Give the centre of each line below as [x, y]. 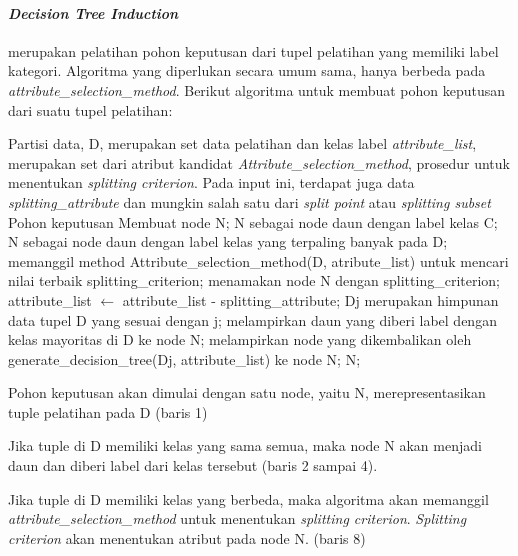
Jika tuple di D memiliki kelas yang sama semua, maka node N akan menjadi [245, 445]
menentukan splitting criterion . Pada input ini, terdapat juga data [211, 182]
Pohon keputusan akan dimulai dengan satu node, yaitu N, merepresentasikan [247, 392]
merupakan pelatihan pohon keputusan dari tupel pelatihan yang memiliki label [253, 50]
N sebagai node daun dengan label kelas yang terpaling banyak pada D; [228, 241]
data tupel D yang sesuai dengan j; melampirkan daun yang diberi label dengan [252, 319]
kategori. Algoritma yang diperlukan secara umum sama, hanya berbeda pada [247, 70]
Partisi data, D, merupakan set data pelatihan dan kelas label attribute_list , [242, 143]
